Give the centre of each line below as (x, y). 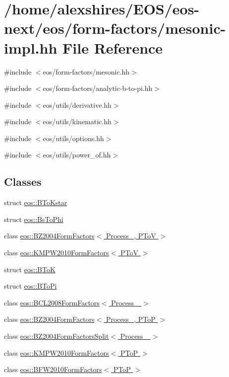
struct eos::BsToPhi (34, 219)
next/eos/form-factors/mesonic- (115, 28)
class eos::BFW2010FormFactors (53, 369)
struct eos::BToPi (30, 286)
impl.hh (31, 47)
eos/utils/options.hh (73, 138)
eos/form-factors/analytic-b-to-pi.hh (98, 88)
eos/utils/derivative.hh (77, 105)
